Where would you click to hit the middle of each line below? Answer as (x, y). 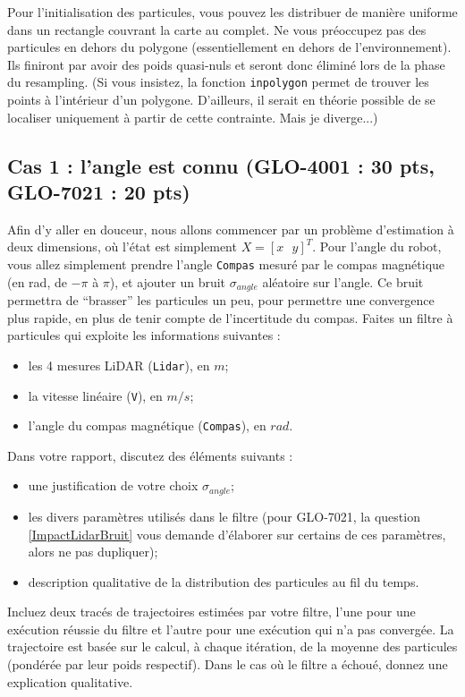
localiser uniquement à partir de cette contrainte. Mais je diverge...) (193, 117)
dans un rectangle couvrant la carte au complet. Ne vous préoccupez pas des (217, 29)
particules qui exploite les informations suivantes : (144, 335)
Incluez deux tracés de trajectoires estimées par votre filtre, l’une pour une (211, 612)
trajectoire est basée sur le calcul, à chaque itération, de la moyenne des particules (232, 646)
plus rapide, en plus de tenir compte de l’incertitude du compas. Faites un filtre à (230, 317)
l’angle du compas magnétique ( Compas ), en (147, 425)
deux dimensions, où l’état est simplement (122, 246)
